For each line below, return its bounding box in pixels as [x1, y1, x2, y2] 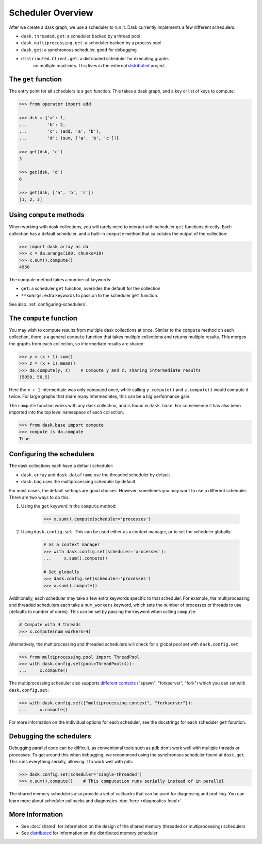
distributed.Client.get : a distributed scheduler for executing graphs [21, 56, 169, 62]
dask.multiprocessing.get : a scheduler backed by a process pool [21, 40, 162, 46]
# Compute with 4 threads [19, 622, 81, 628]
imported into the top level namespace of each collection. [9, 409, 124, 415]
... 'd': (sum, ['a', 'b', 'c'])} [19, 135, 119, 141]
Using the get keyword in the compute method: [21, 503, 117, 509]
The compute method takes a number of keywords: [9, 276, 112, 282]
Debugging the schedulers [9, 732, 92, 740]
